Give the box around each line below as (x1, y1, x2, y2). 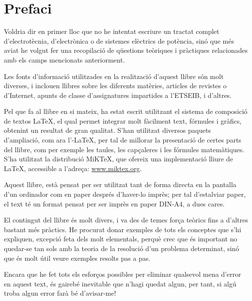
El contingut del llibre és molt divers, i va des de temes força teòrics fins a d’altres (4, 215, 248, 225)
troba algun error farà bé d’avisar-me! (4, 288, 116, 298)
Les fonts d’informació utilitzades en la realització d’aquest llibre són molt (4, 71, 224, 81)
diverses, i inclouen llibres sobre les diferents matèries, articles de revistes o (4, 80, 227, 91)
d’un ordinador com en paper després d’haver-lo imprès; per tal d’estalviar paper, (4, 189, 246, 199)
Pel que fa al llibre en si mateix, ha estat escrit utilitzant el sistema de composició (4, 106, 248, 116)
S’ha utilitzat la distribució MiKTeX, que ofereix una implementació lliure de (4, 154, 233, 164)
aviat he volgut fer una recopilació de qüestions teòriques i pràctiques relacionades (4, 45, 248, 55)
